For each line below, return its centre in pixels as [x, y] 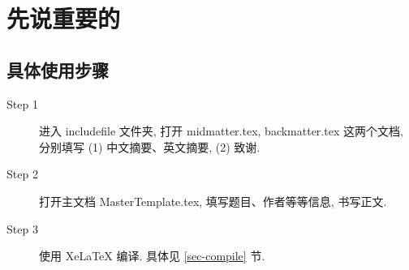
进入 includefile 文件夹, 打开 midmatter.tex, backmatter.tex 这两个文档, [221, 131]
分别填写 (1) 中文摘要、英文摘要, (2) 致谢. [150, 146]
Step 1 [22, 103]
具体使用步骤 [58, 69]
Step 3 [22, 228]
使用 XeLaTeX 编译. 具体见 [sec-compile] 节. [152, 256]
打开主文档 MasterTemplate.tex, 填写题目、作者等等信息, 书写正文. [213, 201]
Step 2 [22, 174]
